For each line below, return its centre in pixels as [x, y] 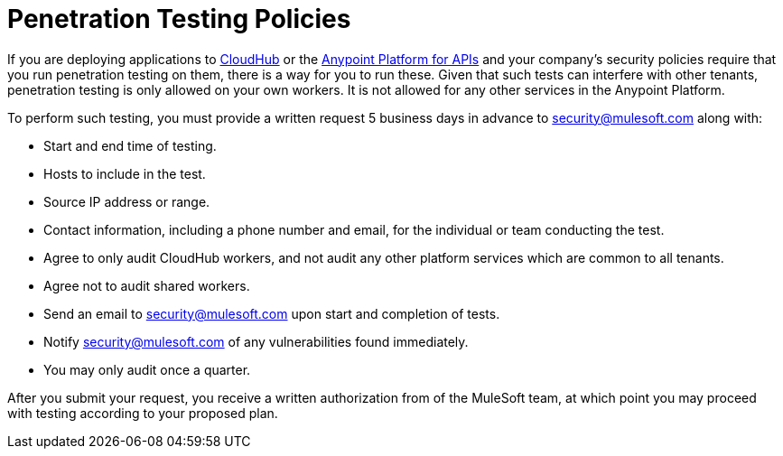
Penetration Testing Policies [179, 19]
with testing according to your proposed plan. [143, 413]
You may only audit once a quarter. [147, 369]
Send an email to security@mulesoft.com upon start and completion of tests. [272, 313]
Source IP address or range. [127, 201]
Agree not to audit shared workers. [147, 285]
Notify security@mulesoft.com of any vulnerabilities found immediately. [256, 341]
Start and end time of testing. [130, 145]
